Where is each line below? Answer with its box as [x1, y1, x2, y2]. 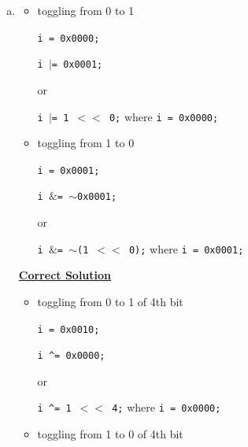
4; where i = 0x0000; [112, 399, 221, 416]
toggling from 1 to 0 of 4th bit [37, 426, 183, 442]
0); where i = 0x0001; [128, 240, 244, 257]
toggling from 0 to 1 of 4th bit [37, 293, 183, 309]
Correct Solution [18, 267, 112, 283]
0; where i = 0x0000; [109, 108, 219, 124]
